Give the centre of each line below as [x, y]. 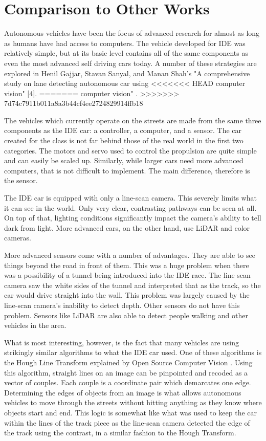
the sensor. [21, 180]
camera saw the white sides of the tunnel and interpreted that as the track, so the [132, 285]
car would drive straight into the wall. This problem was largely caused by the [127, 295]
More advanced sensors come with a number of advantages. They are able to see [130, 255]
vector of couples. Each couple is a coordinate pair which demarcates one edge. [128, 382]
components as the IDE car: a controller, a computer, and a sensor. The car [123, 130]
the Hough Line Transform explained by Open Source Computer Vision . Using [128, 362]
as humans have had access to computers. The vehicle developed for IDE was [125, 43]
